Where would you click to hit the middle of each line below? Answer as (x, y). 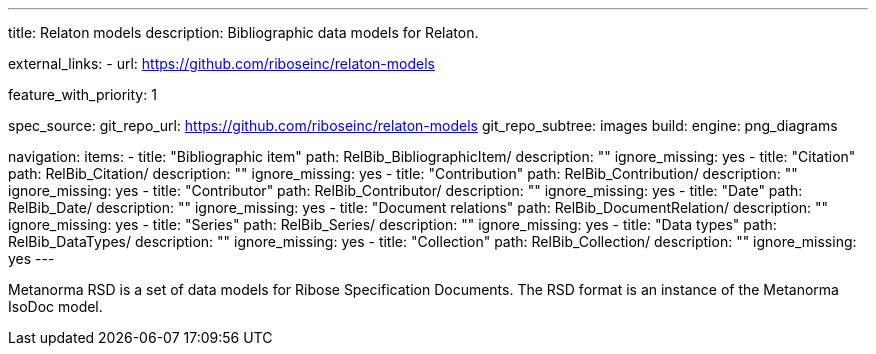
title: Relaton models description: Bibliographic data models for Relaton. (243, 32)
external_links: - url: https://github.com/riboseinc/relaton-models (221, 63)
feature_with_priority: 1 (82, 94)
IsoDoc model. (55, 306)
